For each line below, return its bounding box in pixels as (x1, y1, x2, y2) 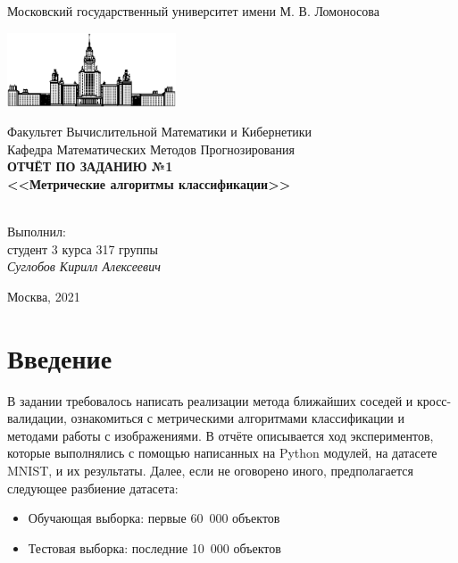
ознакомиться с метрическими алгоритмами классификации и (71, 409, 404, 427)
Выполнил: (7, 222, 66, 241)
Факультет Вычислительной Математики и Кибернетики (7, 122, 312, 141)
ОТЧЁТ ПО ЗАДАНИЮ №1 (7, 157, 173, 176)
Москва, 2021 (7, 286, 80, 305)
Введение (7, 339, 112, 376)
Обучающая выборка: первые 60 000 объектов (28, 509, 280, 527)
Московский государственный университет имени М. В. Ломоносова (7, 2, 379, 20)
